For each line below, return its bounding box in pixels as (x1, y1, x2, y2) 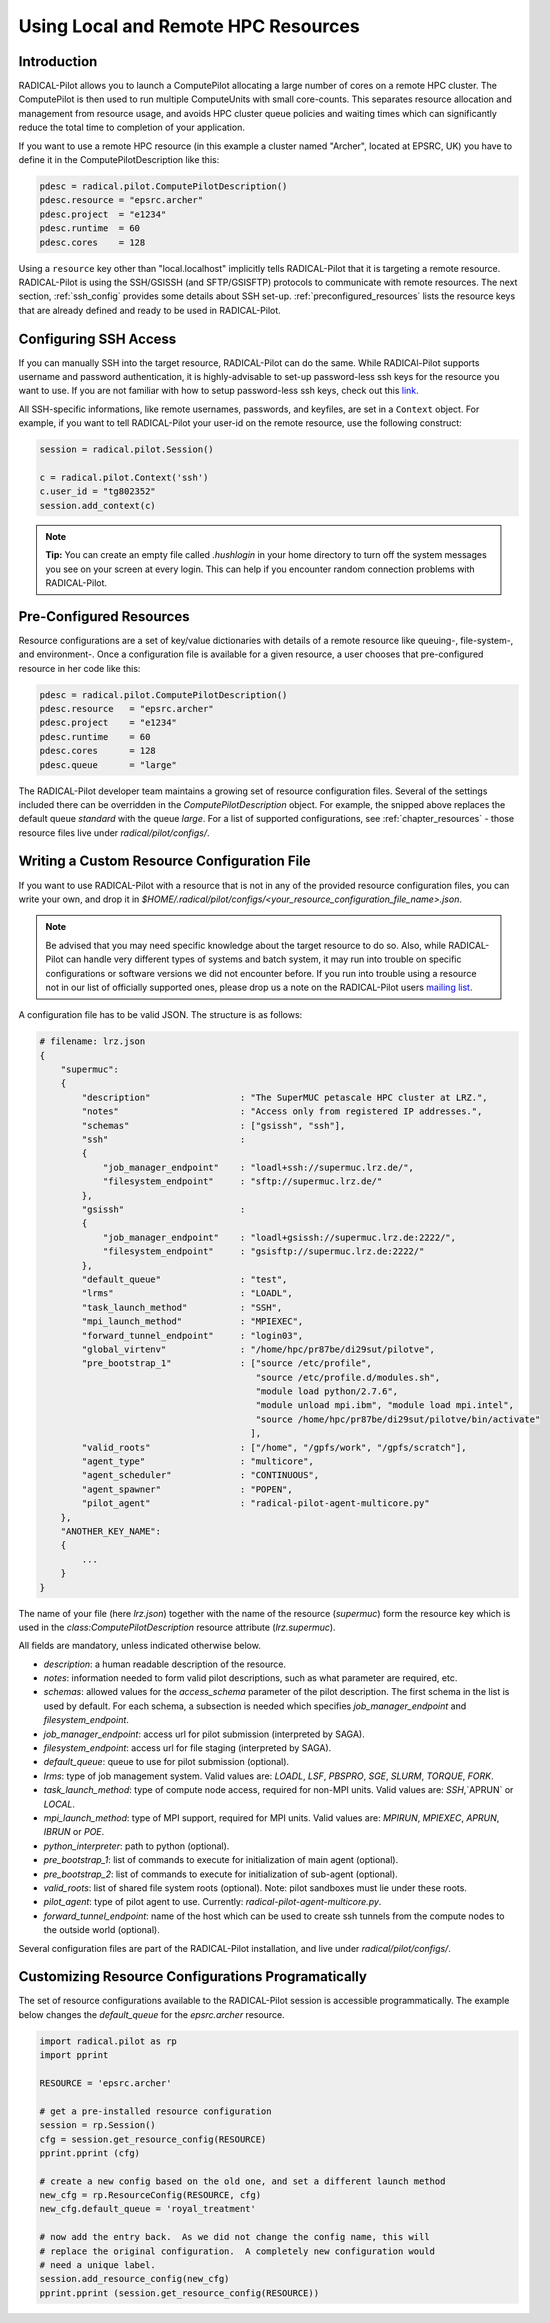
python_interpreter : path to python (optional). (43, 1840, 230, 1852)
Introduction (18, 53, 98, 70)
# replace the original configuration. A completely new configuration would (39, 2245, 435, 2257)
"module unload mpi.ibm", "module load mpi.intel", (255, 1400, 515, 1411)
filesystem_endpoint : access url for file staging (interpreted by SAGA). (43, 1742, 332, 1754)
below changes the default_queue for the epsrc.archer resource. (18, 2008, 285, 2020)
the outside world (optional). (43, 1924, 160, 1936)
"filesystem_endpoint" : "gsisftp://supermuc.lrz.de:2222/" (102, 1246, 425, 1257)
